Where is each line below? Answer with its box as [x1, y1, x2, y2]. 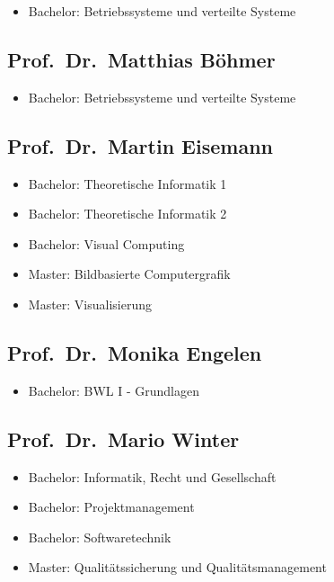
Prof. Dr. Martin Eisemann [7, 131, 273, 159]
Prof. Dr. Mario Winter [7, 425, 240, 452]
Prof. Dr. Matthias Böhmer [7, 45, 276, 73]
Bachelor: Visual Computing [28, 234, 185, 253]
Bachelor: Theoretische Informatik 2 [28, 204, 227, 223]
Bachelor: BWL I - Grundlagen [28, 381, 199, 399]
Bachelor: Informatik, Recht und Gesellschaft [28, 467, 277, 486]
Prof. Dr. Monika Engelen [7, 338, 262, 366]
